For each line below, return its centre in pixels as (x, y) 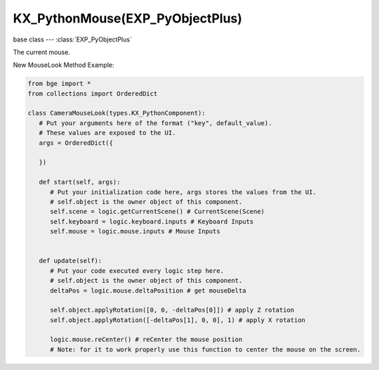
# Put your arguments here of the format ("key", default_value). (155, 123)
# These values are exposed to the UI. (107, 133)
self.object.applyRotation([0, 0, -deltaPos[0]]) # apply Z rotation (172, 310)
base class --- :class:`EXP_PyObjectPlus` (73, 39)
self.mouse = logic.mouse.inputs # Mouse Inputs (135, 231)
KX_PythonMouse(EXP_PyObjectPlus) (127, 18)
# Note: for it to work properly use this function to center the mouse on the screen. (206, 349)
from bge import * (59, 84)
